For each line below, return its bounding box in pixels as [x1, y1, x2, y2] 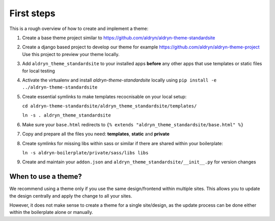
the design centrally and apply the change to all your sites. [9, 192, 132, 199]
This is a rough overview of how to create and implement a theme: [9, 25, 149, 32]
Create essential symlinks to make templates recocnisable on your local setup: [22, 93, 187, 99]
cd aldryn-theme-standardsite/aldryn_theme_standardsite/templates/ [22, 103, 197, 109]
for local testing [22, 68, 56, 74]
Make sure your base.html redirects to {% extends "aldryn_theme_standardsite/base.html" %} [22, 121, 244, 127]
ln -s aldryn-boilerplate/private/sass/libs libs [22, 150, 149, 156]
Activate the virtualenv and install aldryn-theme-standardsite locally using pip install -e [22, 77, 217, 83]
